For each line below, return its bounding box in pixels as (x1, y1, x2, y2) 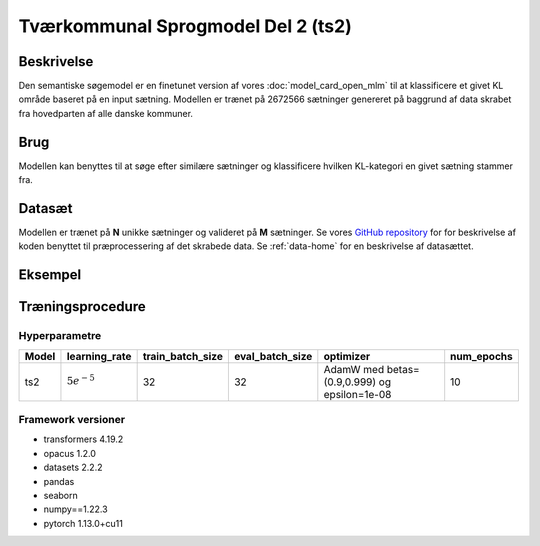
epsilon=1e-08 (323, 387, 392, 401)
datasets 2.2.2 (43, 461, 103, 474)
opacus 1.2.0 (43, 447, 97, 459)
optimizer (323, 349, 370, 363)
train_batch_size (142, 349, 224, 363)
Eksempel (18, 266, 82, 284)
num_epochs (450, 349, 514, 363)
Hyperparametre (18, 329, 102, 343)
